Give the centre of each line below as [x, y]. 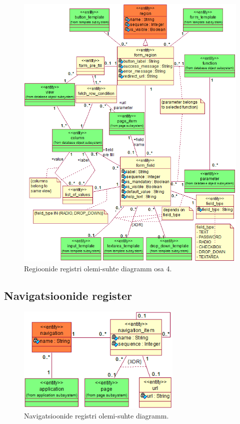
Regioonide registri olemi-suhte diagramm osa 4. [98, 268]
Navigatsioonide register [68, 295]
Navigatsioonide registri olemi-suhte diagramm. [96, 415]
